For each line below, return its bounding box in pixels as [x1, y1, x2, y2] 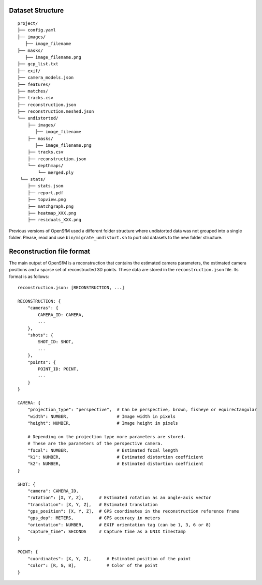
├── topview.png [27, 197, 66, 202]
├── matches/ [17, 88, 48, 94]
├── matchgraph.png [27, 203, 74, 209]
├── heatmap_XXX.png [27, 210, 76, 216]
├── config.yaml [17, 27, 56, 33]
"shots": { [27, 332, 54, 338]
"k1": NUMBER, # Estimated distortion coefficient [27, 454, 204, 460]
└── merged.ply [38, 169, 74, 175]
